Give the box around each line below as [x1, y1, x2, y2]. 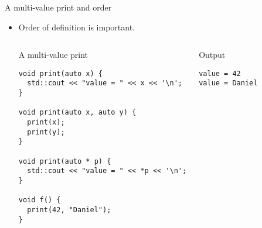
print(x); [27, 118, 65, 127]
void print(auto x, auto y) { [18, 108, 137, 117]
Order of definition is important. [18, 20, 135, 33]
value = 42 [199, 69, 241, 78]
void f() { [18, 196, 61, 205]
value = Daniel [199, 79, 258, 88]
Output [199, 49, 226, 61]
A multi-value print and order [5, 1, 112, 13]
